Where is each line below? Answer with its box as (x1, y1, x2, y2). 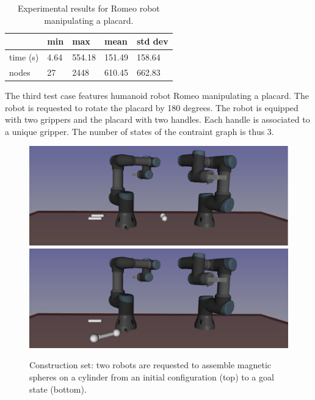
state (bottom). (29, 382, 87, 395)
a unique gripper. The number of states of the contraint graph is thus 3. (5, 125, 274, 137)
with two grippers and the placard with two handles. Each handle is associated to (5, 113, 310, 126)
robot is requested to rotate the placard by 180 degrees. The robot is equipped (5, 101, 299, 114)
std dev (136, 35, 168, 48)
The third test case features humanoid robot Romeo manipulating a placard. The (5, 89, 309, 101)
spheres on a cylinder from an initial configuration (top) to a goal (29, 370, 274, 383)
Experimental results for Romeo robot (17, 2, 160, 14)
